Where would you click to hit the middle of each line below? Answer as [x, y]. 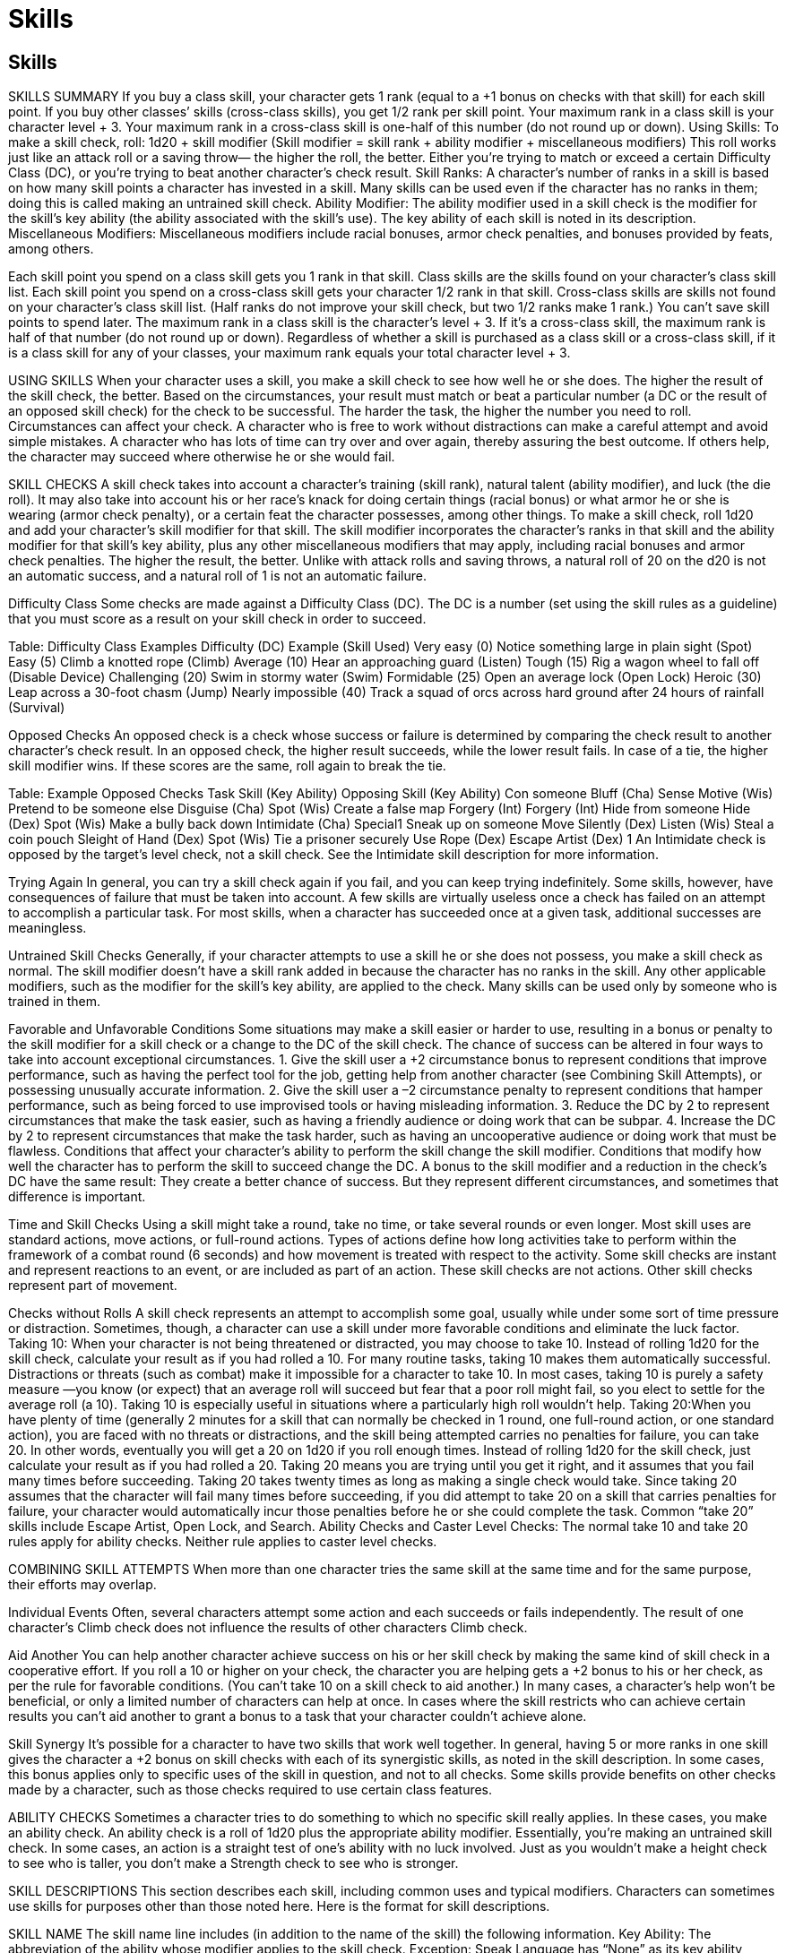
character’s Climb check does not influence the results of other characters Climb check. [268, 1628]
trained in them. [54, 1002]
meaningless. [48, 928]
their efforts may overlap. [82, 1585]
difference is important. [77, 1197]
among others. [51, 249]
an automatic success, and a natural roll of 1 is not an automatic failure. [217, 576]
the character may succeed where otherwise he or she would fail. [202, 457]
